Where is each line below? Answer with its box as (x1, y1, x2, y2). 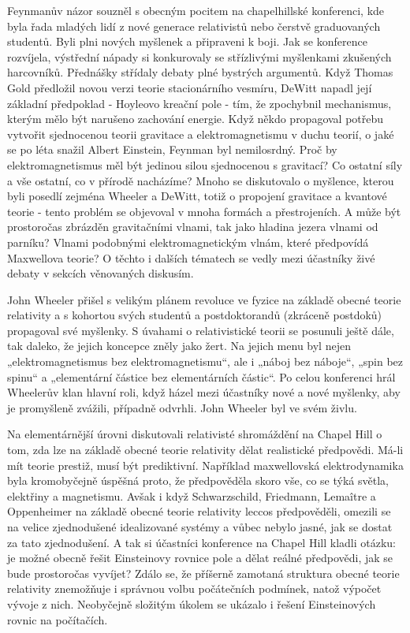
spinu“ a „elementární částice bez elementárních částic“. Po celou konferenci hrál (7, 368, 396, 385)
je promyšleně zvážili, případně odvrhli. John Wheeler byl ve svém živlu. (7, 399, 357, 415)
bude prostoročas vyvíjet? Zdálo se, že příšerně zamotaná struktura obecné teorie (7, 564, 400, 581)
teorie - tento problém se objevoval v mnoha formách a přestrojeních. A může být (7, 203, 401, 219)
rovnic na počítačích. (7, 611, 108, 627)
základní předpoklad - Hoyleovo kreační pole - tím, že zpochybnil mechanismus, (7, 95, 392, 111)
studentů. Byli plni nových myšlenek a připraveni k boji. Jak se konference (7, 33, 367, 50)
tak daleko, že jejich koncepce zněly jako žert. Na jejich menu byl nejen (7, 337, 351, 354)
